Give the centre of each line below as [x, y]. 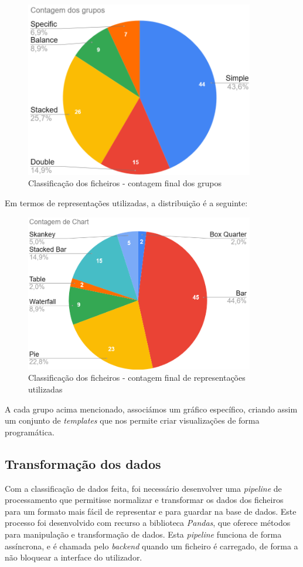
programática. [30, 432]
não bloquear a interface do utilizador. [74, 557]
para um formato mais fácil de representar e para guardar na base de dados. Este [151, 511]
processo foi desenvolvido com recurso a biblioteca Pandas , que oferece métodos [148, 523]
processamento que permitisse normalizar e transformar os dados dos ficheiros [144, 500]
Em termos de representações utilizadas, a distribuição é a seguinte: [126, 203]
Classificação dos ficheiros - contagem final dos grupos [125, 183]
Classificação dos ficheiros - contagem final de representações [137, 378]
